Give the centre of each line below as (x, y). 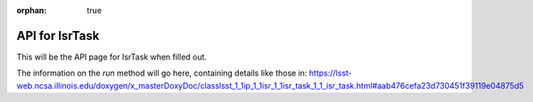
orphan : (32, 10)
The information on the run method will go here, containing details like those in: (162, 73)
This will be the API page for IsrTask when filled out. (112, 57)
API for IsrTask (58, 35)
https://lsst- (330, 73)
